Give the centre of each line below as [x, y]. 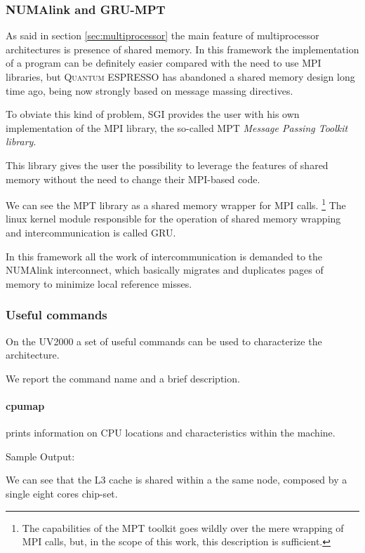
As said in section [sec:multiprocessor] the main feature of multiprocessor [162, 35]
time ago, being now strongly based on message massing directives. [150, 90]
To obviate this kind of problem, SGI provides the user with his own [153, 114]
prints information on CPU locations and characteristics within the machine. [171, 433]
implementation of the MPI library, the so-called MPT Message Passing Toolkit [177, 127]
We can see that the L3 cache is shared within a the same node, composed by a [177, 480]
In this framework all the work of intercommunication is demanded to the [164, 256]
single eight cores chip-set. [62, 493]
